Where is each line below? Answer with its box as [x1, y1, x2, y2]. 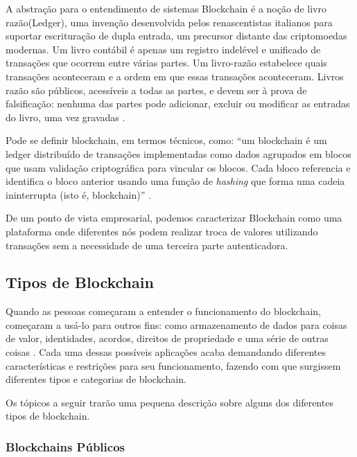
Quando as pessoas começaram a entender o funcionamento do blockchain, [6, 304, 321, 319]
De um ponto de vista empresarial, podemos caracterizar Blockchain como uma [6, 210, 342, 225]
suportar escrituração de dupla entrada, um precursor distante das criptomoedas [6, 28, 347, 43]
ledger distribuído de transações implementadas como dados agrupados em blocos [6, 146, 351, 161]
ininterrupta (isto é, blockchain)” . [6, 187, 151, 201]
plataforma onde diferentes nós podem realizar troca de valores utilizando [6, 224, 318, 238]
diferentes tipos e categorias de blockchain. [6, 372, 186, 386]
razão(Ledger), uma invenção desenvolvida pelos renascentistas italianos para [6, 15, 333, 29]
